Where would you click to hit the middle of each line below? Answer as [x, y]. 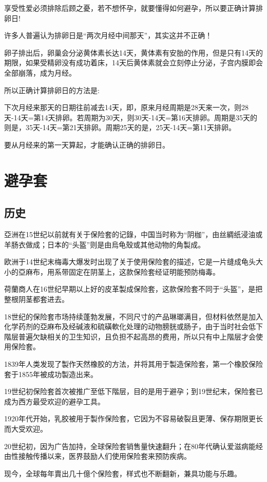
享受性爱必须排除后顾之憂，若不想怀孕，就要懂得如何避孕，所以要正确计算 [130, 8]
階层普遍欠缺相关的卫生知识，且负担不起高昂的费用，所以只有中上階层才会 [130, 336]
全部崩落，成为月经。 [40, 72]
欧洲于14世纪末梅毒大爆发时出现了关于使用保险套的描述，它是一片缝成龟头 [130, 262]
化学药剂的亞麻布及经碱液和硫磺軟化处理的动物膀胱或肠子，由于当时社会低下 [133, 326]
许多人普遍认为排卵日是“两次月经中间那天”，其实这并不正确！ [108, 35]
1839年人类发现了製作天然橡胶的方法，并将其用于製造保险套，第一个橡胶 [126, 364]
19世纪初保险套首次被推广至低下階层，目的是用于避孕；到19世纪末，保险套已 [133, 391]
